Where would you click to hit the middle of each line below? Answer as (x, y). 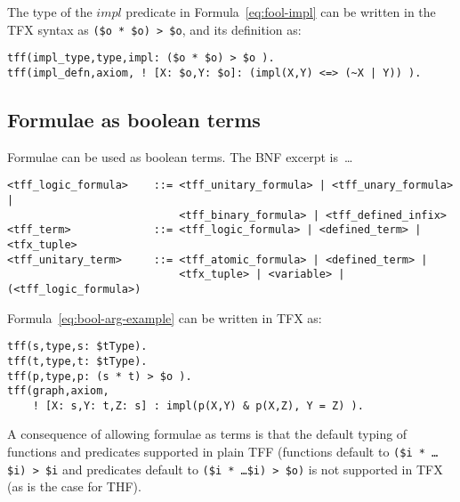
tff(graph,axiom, (58, 391)
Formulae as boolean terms (134, 119)
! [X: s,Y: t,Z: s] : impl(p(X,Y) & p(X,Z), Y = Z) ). (198, 405)
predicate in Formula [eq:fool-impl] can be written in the (281, 12)
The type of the (50, 12)
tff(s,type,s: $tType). (77, 347)
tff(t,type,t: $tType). (77, 361)
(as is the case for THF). (74, 486)
